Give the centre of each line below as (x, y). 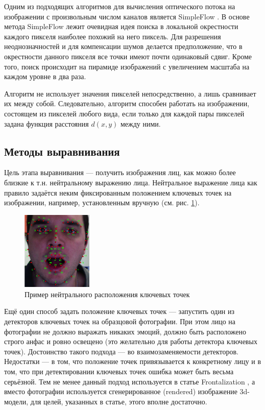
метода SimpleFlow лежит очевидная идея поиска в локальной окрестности (121, 26)
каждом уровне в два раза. (45, 76)
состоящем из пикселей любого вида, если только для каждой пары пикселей (124, 113)
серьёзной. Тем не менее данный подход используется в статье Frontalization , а (130, 381)
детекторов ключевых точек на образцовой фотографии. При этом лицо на (120, 321)
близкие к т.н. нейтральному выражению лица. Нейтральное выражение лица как (131, 182)
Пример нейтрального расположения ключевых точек (107, 294)
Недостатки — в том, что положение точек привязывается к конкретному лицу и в (133, 361)
